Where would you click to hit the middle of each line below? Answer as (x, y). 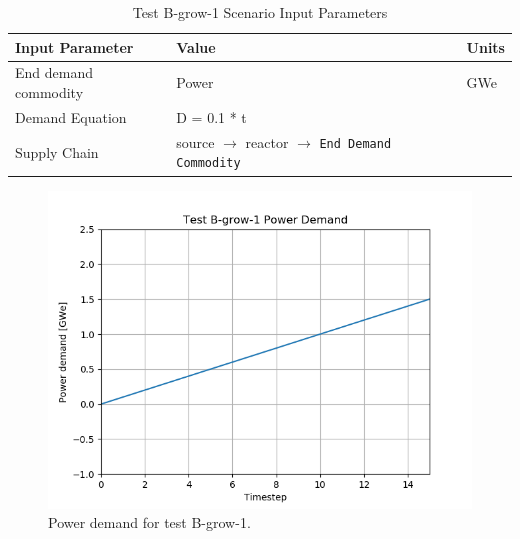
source (195, 141)
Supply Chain (57, 151)
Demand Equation (71, 116)
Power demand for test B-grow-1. (149, 522)
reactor (267, 141)
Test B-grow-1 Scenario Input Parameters (260, 12)
